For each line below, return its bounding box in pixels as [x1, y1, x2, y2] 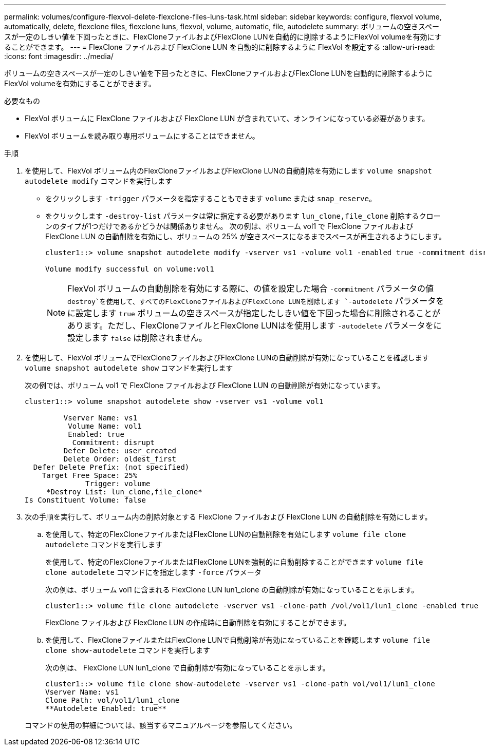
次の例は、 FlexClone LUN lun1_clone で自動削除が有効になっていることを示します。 [45, 663, 330, 672]
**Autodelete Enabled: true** [45, 704, 167, 713]
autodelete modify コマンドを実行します [25, 177, 173, 185]
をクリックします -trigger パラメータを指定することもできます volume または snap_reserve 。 [45, 194, 376, 203]
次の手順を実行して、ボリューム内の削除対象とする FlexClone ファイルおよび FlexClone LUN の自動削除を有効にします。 [25, 512, 432, 521]
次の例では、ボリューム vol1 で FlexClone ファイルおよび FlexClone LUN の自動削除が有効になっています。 [25, 381, 385, 390]
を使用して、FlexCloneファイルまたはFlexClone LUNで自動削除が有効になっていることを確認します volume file [45, 636, 430, 644]
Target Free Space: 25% [42, 471, 138, 479]
